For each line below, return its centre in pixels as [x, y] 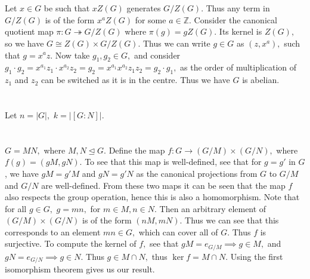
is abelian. [261, 80]
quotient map [29, 31]
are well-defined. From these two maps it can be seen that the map [163, 185]
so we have [24, 43]
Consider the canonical [235, 19]
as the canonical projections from [197, 173]
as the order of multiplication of [238, 67]
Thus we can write [176, 43]
